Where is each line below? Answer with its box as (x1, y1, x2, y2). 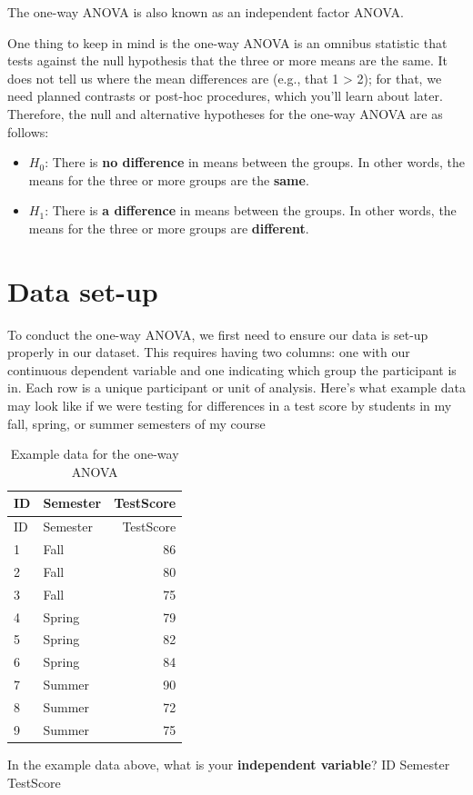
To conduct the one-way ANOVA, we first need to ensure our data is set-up (7, 324, 428, 343)
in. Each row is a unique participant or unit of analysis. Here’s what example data (7, 378, 466, 397)
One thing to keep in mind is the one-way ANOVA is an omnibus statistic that (7, 33, 448, 52)
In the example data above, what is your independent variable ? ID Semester (7, 754, 450, 773)
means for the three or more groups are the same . (28, 170, 309, 189)
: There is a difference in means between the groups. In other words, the (45, 201, 457, 220)
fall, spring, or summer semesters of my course (7, 413, 266, 432)
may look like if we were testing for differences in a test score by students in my (7, 396, 452, 415)
